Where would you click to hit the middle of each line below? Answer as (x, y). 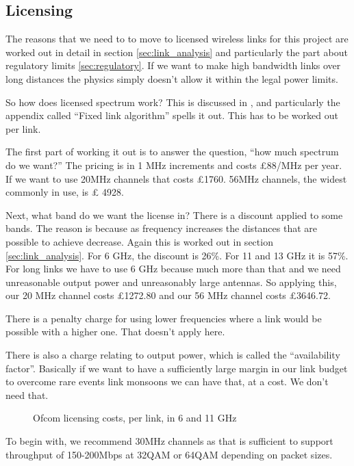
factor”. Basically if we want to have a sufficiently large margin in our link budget (177, 368)
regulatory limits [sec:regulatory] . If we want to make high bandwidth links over (173, 65)
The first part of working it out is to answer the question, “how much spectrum (172, 152)
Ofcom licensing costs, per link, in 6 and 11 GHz (135, 418)
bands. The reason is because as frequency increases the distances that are (162, 228)
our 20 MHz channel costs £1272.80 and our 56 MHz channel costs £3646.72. (168, 295)
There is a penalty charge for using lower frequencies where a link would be (164, 318)
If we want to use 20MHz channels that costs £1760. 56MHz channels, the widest (176, 178)
